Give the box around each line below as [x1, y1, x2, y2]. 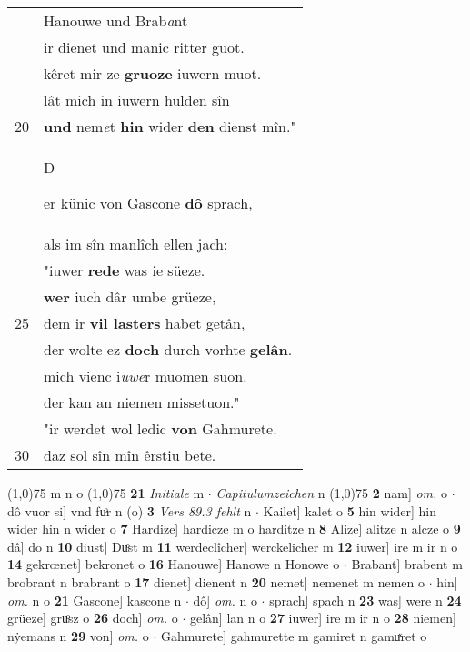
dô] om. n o [193, 590, 257, 609]
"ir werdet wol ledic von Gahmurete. [44, 418, 277, 439]
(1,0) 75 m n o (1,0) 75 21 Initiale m [7, 484, 205, 502]
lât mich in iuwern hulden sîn [44, 89, 230, 110]
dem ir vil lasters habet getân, [44, 312, 245, 333]
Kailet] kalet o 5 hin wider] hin [263, 501, 437, 520]
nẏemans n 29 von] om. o [7, 626, 149, 645]
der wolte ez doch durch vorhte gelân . [44, 339, 293, 360]
